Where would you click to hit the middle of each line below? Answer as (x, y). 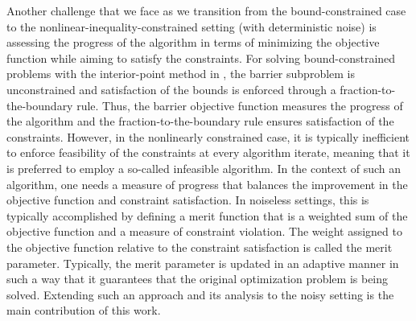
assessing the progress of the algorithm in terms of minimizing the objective (193, 42)
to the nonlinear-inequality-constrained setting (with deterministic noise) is (192, 26)
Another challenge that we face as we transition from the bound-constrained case (206, 10)
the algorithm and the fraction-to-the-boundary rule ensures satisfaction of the (200, 121)
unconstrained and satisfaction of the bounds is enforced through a (171, 89)
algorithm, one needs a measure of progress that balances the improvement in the (207, 184)
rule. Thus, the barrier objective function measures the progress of (240, 105)
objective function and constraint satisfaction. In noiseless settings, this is (188, 200)
